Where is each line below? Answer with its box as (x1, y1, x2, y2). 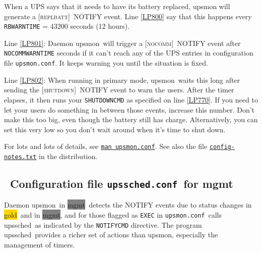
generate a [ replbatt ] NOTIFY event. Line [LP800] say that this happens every (4, 11, 252, 21)
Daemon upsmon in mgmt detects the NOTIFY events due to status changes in (4, 199, 252, 210)
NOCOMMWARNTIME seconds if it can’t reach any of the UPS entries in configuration (4, 47, 253, 58)
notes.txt (4, 154, 37, 161)
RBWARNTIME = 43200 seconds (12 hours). (4, 21, 130, 31)
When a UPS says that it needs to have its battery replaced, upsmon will (4, 1, 230, 11)
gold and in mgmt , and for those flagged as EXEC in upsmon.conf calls (4, 210, 222, 220)
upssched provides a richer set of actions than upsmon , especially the (4, 229, 218, 240)
